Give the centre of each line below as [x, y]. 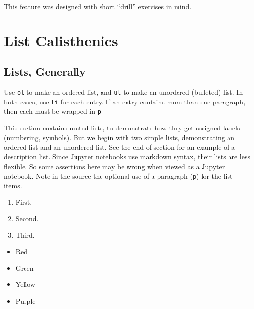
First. [24, 202]
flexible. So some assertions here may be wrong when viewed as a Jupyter [114, 166]
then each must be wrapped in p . [53, 111]
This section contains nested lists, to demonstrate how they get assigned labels [122, 128]
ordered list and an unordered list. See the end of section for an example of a [119, 147]
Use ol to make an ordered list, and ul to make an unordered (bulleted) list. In [124, 92]
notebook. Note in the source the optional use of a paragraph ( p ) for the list [118, 176]
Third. [25, 235]
